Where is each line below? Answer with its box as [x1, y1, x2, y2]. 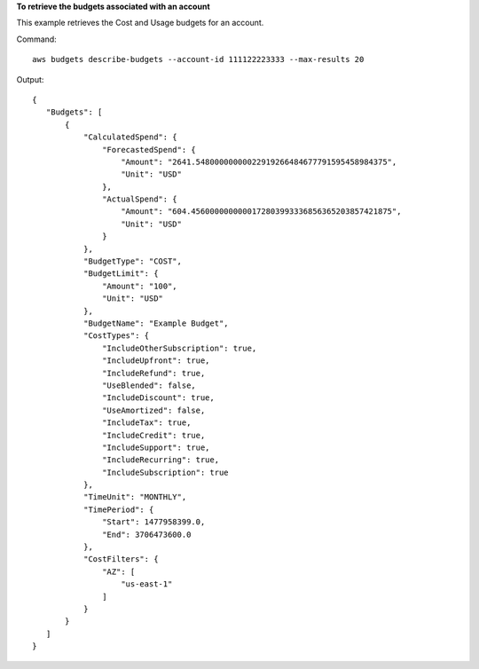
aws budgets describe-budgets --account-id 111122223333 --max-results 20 [32, 54, 365, 65]
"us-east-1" [121, 579, 173, 589]
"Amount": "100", [102, 280, 177, 291]
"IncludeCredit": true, [102, 430, 206, 440]
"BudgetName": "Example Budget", [82, 318, 230, 328]
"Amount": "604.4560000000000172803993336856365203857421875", [121, 207, 402, 216]
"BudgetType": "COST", [82, 256, 182, 266]
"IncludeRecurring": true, [102, 455, 220, 465]
